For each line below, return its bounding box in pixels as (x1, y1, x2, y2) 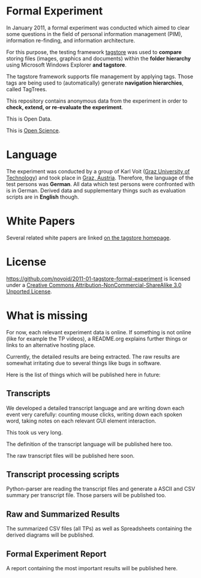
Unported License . (6, 287, 52, 295)
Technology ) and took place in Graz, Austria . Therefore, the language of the (6, 174, 194, 181)
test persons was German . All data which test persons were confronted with (6, 180, 195, 187)
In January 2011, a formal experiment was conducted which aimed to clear (6, 24, 190, 31)
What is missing (6, 309, 88, 322)
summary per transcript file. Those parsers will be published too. (6, 492, 166, 499)
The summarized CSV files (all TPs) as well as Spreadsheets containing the (6, 525, 192, 532)
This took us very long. (6, 429, 63, 436)
